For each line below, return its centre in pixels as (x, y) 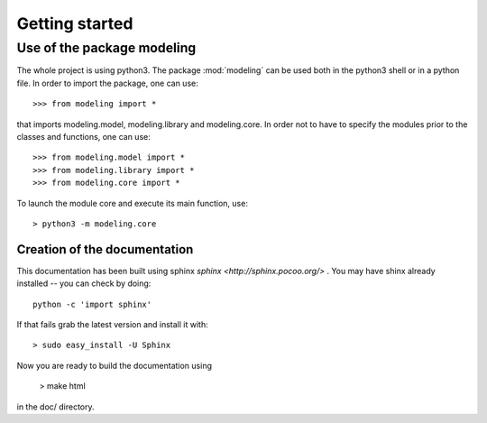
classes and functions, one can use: (83, 136)
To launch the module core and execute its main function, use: (132, 203)
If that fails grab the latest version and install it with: (112, 324)
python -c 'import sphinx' (92, 304)
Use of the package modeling (106, 48)
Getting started (75, 23)
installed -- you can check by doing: (84, 283)
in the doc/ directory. (55, 407)
